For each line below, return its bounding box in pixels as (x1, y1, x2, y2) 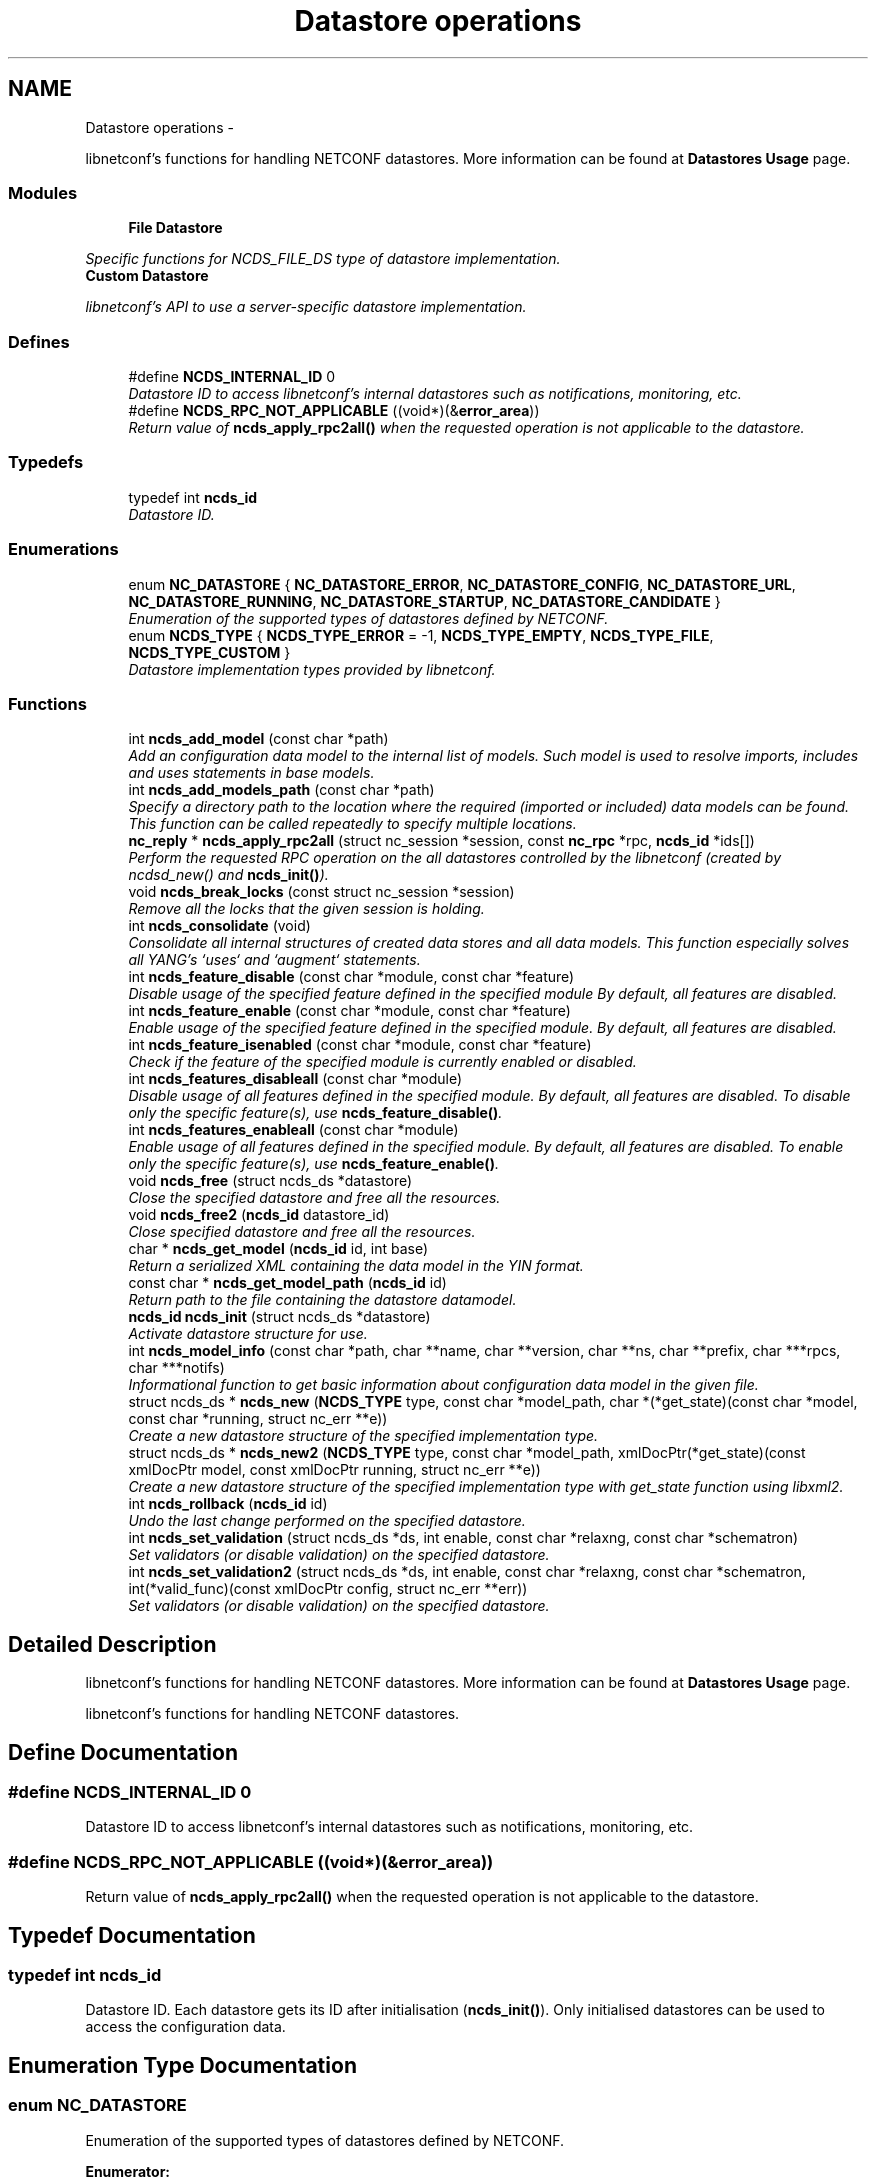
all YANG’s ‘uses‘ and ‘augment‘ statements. (128, 951, 421, 969)
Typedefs (8, 452, 84, 473)
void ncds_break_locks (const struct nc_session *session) (128, 883, 515, 901)
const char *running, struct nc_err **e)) (128, 1410, 388, 1428)
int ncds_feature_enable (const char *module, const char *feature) (128, 1002, 571, 1020)
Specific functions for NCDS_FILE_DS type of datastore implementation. (85, 250, 561, 268)
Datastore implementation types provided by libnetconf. (128, 660, 496, 678)
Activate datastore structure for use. (128, 1325, 368, 1343)
